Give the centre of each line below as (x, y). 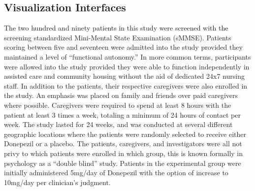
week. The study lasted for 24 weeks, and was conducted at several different (118, 124)
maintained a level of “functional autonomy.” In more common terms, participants (127, 56)
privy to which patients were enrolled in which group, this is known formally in (124, 153)
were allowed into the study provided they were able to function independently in (127, 66)
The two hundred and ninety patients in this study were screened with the (116, 28)
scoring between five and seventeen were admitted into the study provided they (123, 47)
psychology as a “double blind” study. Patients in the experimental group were (123, 163)
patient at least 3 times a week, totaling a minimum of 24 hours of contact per (122, 114)
